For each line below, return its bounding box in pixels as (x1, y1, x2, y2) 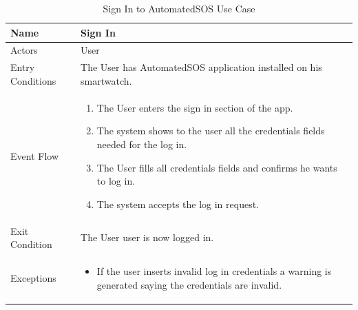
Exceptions (10, 270, 56, 285)
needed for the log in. (96, 136, 187, 151)
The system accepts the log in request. (96, 196, 260, 211)
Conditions (10, 73, 56, 87)
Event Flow (10, 148, 59, 163)
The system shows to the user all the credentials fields (96, 123, 325, 138)
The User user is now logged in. (81, 230, 214, 245)
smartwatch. (81, 73, 132, 87)
